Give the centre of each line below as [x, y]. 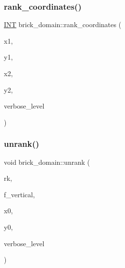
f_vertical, [19, 194]
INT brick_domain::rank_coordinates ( [63, 24]
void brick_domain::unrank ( [47, 162]
